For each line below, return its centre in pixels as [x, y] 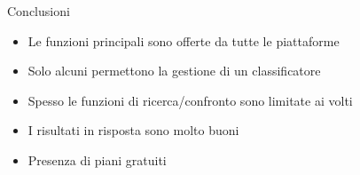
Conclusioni [39, 11]
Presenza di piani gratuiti [97, 159]
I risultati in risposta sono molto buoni [133, 130]
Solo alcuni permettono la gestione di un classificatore [174, 71]
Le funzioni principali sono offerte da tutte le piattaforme [184, 40]
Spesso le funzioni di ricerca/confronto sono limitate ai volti [190, 100]
